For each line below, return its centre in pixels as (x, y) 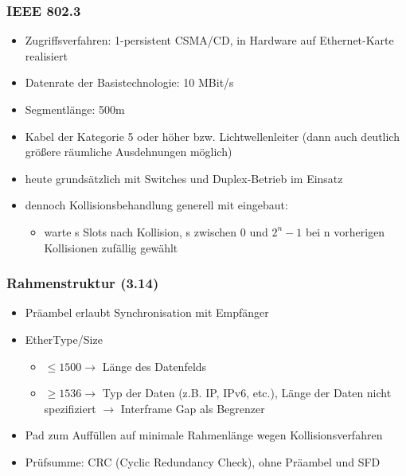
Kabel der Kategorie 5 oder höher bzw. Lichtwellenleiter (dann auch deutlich (212, 136)
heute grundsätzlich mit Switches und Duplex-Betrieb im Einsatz (184, 178)
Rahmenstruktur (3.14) (83, 283)
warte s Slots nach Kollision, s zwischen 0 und (156, 231)
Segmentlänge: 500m (75, 109)
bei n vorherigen (345, 231)
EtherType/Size (64, 339)
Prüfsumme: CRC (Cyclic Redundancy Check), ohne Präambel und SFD (203, 461)
